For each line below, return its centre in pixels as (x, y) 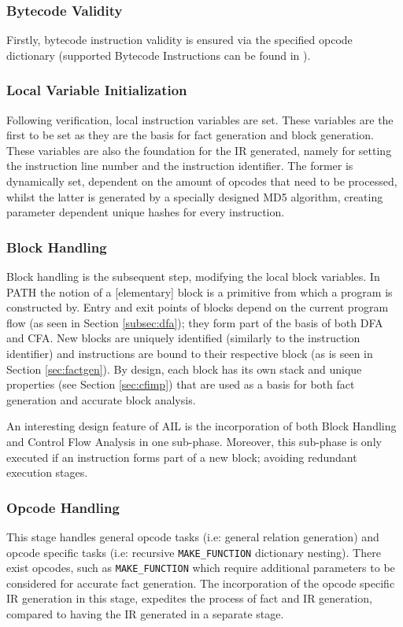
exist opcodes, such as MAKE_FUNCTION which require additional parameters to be (201, 568)
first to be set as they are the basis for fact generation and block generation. (190, 135)
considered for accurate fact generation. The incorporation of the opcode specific (201, 583)
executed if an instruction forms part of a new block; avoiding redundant (182, 457)
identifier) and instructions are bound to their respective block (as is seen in (190, 353)
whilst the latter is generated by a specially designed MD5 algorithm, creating (195, 196)
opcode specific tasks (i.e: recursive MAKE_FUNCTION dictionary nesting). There (194, 552)
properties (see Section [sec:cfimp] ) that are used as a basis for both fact (181, 384)
